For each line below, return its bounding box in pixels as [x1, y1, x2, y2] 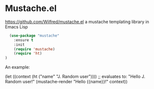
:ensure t [14, 38, 34, 42]
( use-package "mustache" [9, 33, 60, 38]
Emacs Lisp [5, 24, 28, 29]
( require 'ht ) [14, 51, 42, 56]
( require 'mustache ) [14, 47, 55, 51]
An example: [5, 64, 30, 70]
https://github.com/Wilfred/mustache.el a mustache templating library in [5, 19, 149, 25]
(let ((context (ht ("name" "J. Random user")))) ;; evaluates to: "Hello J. [5, 74, 145, 79]
